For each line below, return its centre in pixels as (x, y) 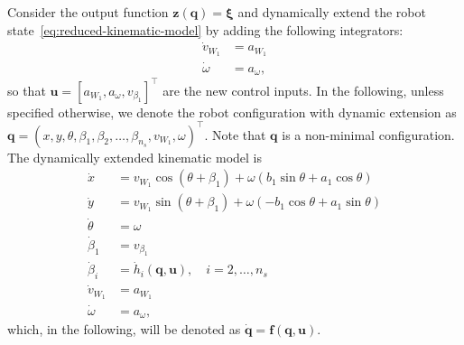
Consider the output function (88, 12)
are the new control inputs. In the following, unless (303, 90)
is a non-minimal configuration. (368, 134)
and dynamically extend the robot (332, 12)
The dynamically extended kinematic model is (135, 157)
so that (27, 90)
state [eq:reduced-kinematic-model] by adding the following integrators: (205, 29)
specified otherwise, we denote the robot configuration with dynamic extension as (232, 112)
